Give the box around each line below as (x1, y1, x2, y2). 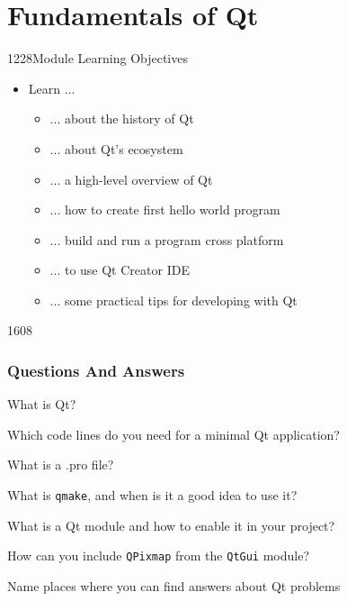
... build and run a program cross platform (49, 230, 284, 249)
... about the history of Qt (49, 109, 194, 128)
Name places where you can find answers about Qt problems (7, 576, 341, 595)
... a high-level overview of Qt (49, 169, 213, 188)
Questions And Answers (7, 359, 185, 381)
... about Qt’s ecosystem (49, 139, 183, 158)
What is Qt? (7, 395, 76, 414)
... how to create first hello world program (49, 200, 280, 219)
